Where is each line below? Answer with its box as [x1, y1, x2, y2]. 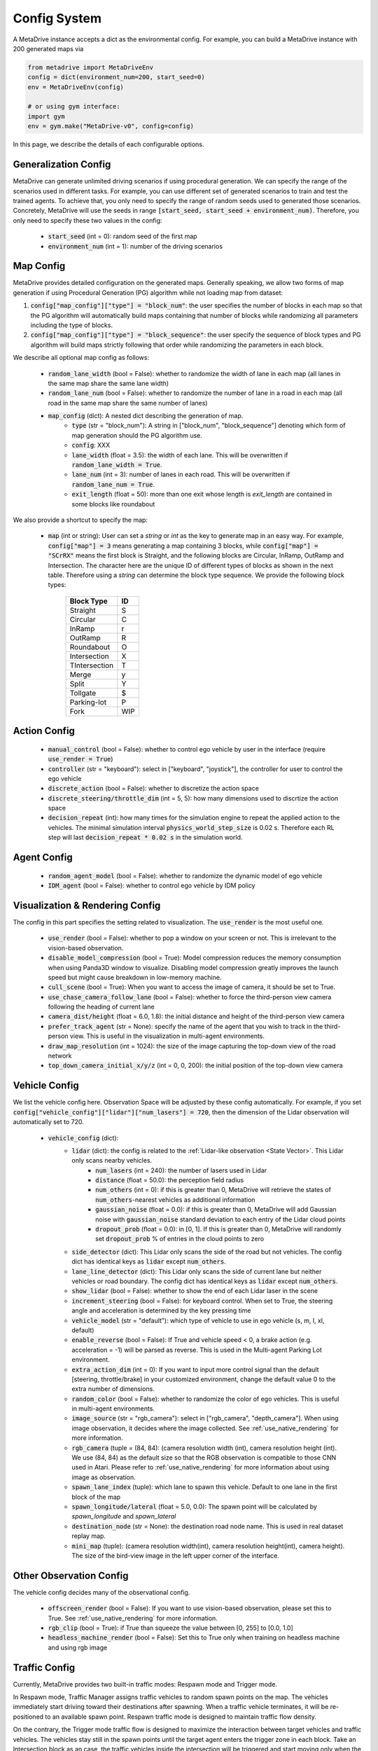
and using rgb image [48, 1643, 108, 1652]
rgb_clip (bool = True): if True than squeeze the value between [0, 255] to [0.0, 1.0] [48, 1624, 293, 1632]
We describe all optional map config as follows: [13, 354, 150, 362]
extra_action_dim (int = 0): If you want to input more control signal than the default [71, 1365, 319, 1373]
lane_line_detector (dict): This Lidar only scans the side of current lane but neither [71, 1267, 322, 1275]
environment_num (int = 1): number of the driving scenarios [48, 242, 223, 250]
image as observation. [71, 1473, 136, 1481]
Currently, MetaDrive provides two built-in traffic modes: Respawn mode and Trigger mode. [13, 1680, 278, 1688]
